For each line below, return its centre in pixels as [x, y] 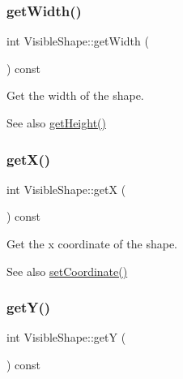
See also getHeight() [56, 123]
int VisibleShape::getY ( [66, 337]
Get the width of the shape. [75, 95]
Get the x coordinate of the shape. [92, 243]
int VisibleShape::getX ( [66, 189]
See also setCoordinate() [67, 271]
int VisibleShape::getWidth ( [78, 41]
